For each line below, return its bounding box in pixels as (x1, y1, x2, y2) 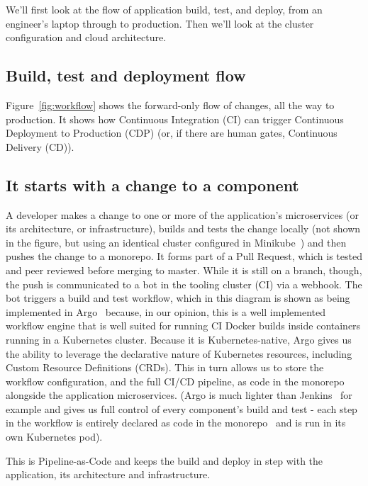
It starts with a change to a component (6, 174, 299, 196)
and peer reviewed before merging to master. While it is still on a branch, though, (6, 262, 362, 277)
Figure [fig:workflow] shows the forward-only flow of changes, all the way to (6, 97, 335, 112)
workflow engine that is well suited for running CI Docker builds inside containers (6, 318, 361, 333)
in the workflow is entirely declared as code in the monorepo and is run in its (6, 415, 346, 430)
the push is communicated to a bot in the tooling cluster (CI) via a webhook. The (6, 276, 362, 291)
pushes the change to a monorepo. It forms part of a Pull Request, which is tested (6, 249, 362, 264)
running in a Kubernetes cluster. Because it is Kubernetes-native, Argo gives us (6, 332, 352, 346)
